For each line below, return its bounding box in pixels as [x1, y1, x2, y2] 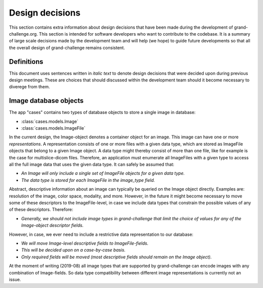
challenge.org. [9, 31, 38, 37]
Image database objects [9, 96, 84, 105]
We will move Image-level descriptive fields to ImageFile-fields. [21, 240, 149, 246]
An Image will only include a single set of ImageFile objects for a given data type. [21, 171, 185, 176]
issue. [9, 276, 21, 282]
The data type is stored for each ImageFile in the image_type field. [21, 177, 155, 183]
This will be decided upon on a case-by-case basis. [21, 247, 126, 253]
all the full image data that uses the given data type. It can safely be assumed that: [9, 161, 175, 168]
